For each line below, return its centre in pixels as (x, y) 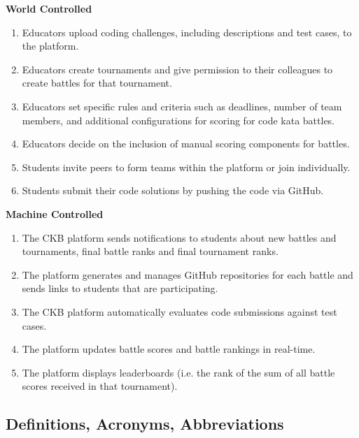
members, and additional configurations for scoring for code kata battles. (178, 120)
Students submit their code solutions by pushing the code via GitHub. (173, 190)
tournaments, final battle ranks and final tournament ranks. (150, 251)
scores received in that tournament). (100, 386)
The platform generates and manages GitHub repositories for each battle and (188, 274)
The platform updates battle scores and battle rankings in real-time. (169, 349)
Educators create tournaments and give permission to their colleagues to (177, 69)
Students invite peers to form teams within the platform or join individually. (186, 167)
